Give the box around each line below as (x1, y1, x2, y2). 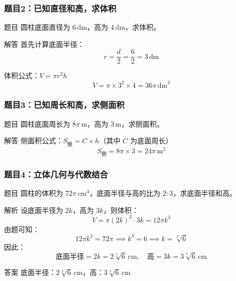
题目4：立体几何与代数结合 (4, 167, 108, 180)
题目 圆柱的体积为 (4, 188, 63, 198)
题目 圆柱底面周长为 (4, 118, 70, 129)
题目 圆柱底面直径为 (4, 22, 70, 32)
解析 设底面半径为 (4, 204, 63, 215)
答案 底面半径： (4, 266, 56, 277)
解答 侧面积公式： (4, 135, 63, 146)
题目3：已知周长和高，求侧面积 (4, 98, 125, 111)
